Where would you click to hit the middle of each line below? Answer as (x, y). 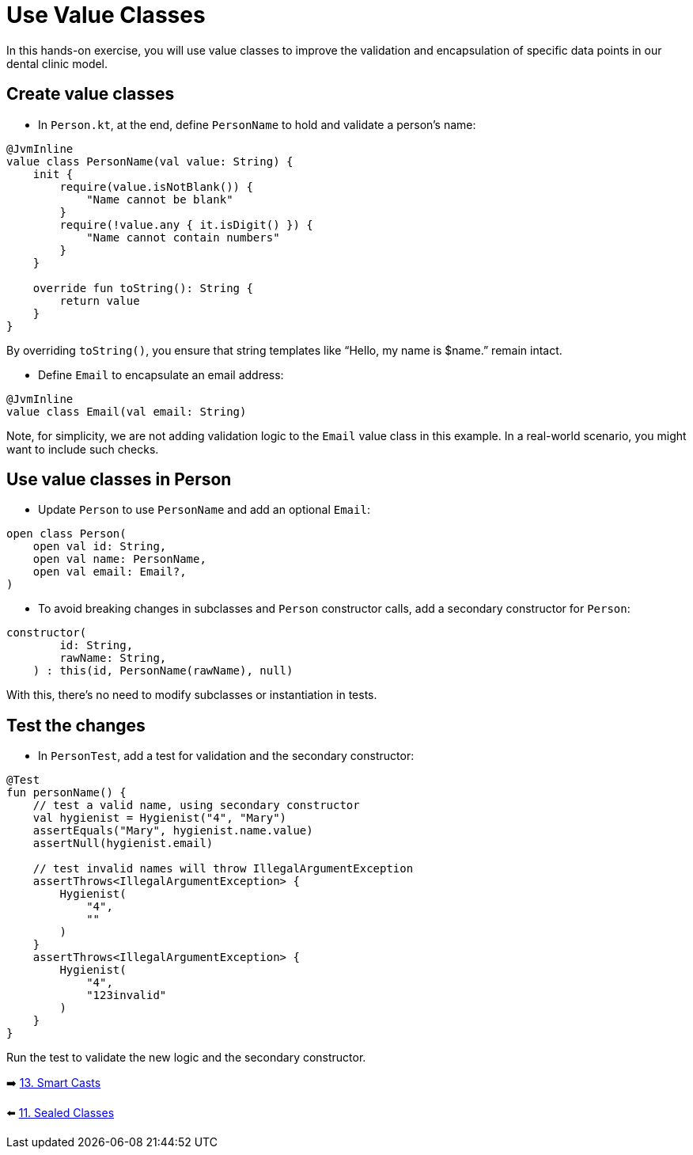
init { (53, 174)
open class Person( (66, 534)
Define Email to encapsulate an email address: (161, 374)
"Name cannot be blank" (160, 199)
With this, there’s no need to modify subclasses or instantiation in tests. (192, 695)
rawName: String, (113, 658)
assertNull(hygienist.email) (123, 843)
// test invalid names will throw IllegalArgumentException (223, 869)
